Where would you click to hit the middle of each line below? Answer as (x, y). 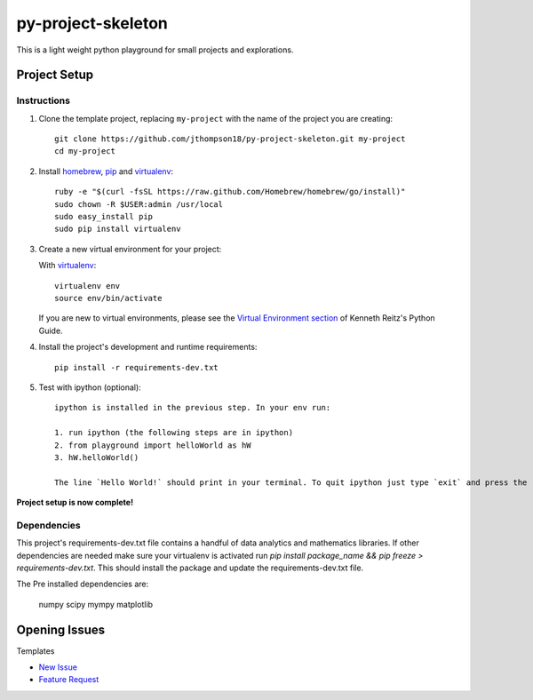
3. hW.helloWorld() (97, 457)
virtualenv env (88, 286)
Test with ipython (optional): (90, 387)
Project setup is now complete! (75, 503)
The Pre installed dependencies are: (83, 584)
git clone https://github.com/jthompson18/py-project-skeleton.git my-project (230, 139)
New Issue (58, 667)
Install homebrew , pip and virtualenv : (106, 171)
